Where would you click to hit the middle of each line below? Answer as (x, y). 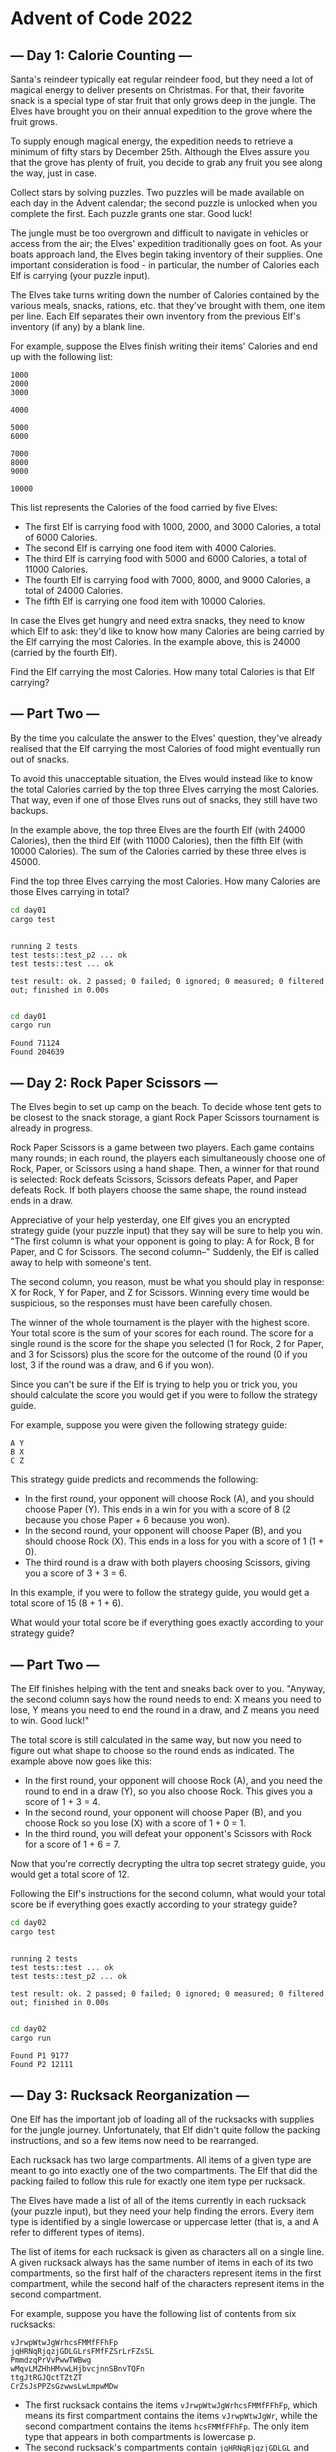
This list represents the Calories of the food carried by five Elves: (144, 507)
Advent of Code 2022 (101, 18)
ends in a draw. (41, 1201)
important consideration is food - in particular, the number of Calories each (165, 265)
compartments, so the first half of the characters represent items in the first (166, 2273)
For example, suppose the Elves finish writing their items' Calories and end (164, 346)
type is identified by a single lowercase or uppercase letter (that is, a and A (165, 2222)
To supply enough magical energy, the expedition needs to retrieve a (152, 141)
